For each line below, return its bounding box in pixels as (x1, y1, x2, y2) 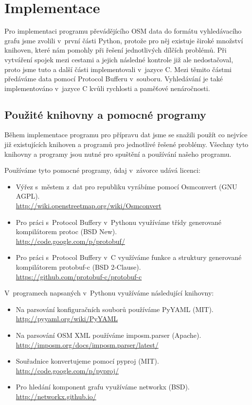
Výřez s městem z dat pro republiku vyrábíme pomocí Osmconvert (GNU (16, 181, 237, 191)
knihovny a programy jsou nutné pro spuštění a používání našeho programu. (4, 148, 232, 159)
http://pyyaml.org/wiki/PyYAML (16, 313, 118, 324)
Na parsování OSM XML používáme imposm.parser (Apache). (16, 330, 201, 340)
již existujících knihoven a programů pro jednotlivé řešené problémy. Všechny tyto (4, 139, 249, 149)
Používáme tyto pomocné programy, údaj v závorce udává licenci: (4, 165, 200, 175)
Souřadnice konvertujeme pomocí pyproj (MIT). (16, 356, 159, 366)
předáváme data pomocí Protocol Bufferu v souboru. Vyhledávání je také (4, 74, 223, 84)
